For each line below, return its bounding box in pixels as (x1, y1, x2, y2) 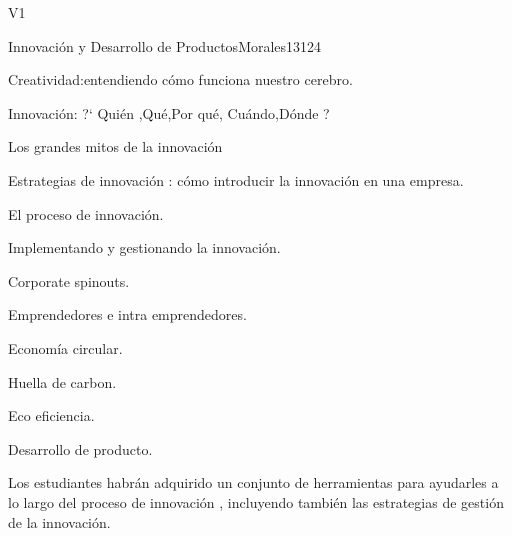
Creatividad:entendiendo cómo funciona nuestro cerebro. (8, 69, 353, 90)
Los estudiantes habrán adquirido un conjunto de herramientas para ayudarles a (8, 472, 499, 493)
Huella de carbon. (8, 371, 117, 392)
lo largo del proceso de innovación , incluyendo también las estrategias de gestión (8, 491, 504, 512)
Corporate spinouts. (8, 270, 130, 291)
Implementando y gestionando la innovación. (8, 237, 281, 258)
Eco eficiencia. (8, 405, 95, 426)
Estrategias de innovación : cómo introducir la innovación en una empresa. (8, 169, 464, 190)
